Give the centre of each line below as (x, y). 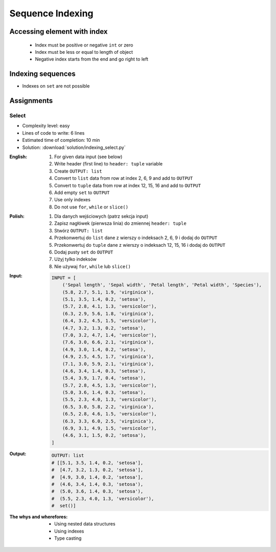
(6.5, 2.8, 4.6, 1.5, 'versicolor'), (109, 414)
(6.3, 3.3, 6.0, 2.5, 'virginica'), (108, 421)
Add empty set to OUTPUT (82, 193)
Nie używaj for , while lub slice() (93, 266)
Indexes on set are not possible (56, 86)
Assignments (31, 101)
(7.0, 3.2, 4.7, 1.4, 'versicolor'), (109, 335)
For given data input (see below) (88, 157)
